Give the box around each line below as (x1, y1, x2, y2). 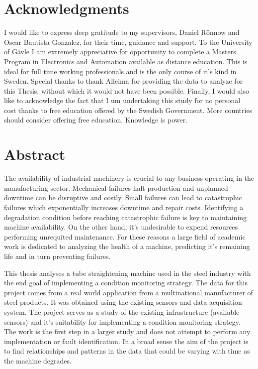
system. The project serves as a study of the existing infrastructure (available (4, 306, 240, 317)
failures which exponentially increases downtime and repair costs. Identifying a (4, 202, 244, 212)
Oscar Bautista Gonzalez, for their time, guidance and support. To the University (4, 36, 253, 47)
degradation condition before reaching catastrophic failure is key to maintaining (4, 212, 247, 222)
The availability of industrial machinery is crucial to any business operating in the (4, 173, 255, 183)
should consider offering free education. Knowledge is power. (4, 115, 188, 125)
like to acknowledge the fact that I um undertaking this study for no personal (4, 95, 241, 106)
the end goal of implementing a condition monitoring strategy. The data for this (4, 277, 248, 288)
